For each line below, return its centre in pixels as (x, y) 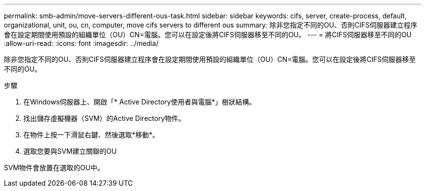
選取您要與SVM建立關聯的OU (70, 151)
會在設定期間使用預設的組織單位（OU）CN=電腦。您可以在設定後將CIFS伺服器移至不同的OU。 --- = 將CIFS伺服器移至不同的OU (208, 35)
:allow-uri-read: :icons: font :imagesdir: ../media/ (81, 43)
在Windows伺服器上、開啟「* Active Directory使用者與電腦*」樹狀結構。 (140, 102)
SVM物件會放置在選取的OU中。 (54, 168)
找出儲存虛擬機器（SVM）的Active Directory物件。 (104, 118)
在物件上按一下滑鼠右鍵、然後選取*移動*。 (91, 135)
